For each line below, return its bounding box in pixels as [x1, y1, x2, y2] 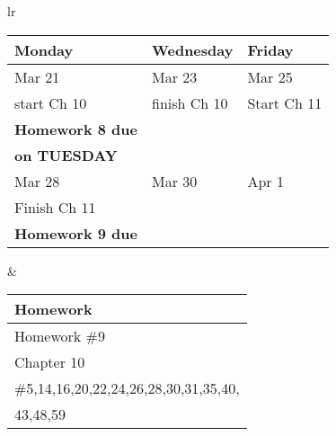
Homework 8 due [14, 118, 137, 139]
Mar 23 [151, 66, 198, 87]
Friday [247, 39, 294, 60]
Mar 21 [14, 66, 60, 87]
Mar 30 [151, 170, 198, 191]
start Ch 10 [14, 92, 87, 113]
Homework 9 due [14, 222, 137, 244]
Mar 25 [247, 66, 293, 87]
